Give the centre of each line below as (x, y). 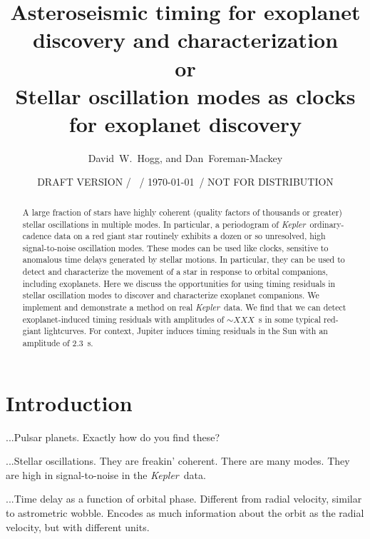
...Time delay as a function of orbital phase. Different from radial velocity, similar (184, 499)
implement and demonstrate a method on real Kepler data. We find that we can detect (184, 307)
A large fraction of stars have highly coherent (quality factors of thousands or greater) (182, 212)
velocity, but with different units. (78, 527)
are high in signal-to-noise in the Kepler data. (106, 474)
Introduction (69, 402)
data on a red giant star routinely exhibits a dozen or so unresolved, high (190, 236)
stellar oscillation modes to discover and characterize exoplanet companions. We (171, 295)
